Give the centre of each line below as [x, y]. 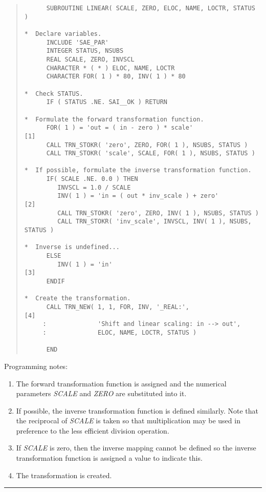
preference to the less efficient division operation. [93, 430]
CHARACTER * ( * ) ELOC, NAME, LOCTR [110, 68]
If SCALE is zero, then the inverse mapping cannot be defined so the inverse [136, 448]
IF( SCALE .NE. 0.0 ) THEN [92, 179]
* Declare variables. [63, 34]
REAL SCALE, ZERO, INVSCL [90, 59]
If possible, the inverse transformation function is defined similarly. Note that [137, 410]
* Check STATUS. [54, 94]
